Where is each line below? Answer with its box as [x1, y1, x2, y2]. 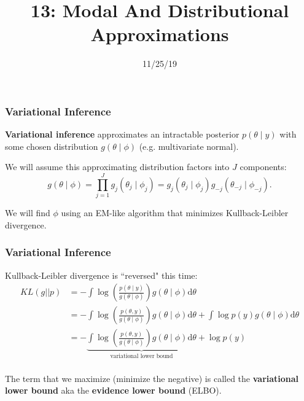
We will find [5, 206, 50, 219]
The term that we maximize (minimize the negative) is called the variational [5, 372, 299, 384]
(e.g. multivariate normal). [139, 139, 239, 152]
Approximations [90, 21, 229, 47]
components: [240, 160, 287, 173]
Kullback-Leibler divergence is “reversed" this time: [5, 268, 198, 281]
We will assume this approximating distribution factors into [5, 160, 230, 173]
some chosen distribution [5, 139, 98, 152]
